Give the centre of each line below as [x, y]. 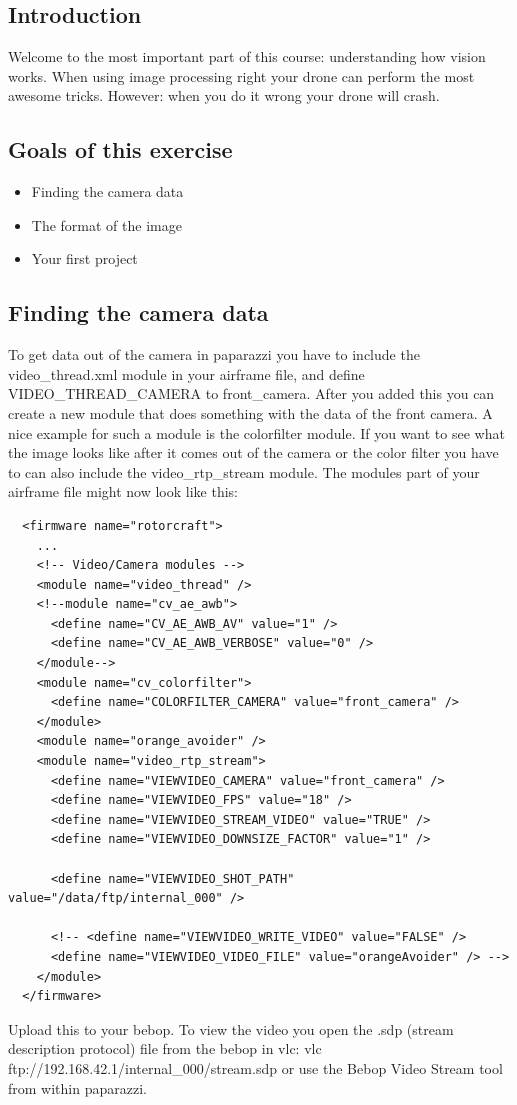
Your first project [84, 258]
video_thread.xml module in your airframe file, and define [186, 373]
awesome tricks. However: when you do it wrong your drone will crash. [224, 95]
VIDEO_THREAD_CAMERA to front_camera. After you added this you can [251, 393]
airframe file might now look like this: [123, 491]
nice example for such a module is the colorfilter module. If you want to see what [256, 432]
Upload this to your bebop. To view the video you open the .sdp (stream [231, 1028]
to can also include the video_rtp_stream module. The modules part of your [244, 471]
